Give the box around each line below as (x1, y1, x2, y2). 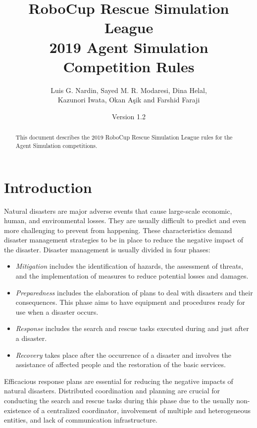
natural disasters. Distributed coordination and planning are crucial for (4, 385, 220, 396)
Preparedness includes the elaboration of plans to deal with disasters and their (15, 287, 253, 297)
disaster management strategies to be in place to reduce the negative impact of (4, 235, 243, 245)
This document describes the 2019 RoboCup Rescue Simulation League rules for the (15, 133, 233, 142)
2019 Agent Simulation (49, 37, 208, 57)
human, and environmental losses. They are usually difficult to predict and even (4, 215, 246, 226)
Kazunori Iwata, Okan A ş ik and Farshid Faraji (57, 95, 200, 105)
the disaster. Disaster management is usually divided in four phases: (4, 244, 210, 254)
